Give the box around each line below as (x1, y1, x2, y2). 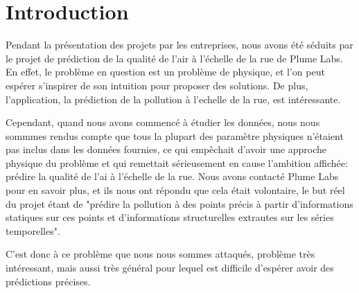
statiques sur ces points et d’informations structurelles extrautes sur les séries (6, 210, 334, 224)
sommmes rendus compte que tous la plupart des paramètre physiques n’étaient (6, 128, 344, 143)
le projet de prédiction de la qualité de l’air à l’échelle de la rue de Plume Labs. (6, 51, 343, 65)
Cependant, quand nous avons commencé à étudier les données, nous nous (6, 115, 320, 130)
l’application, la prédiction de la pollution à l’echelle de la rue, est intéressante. (6, 91, 341, 106)
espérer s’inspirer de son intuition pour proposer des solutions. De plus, (6, 78, 308, 92)
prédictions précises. (6, 274, 91, 288)
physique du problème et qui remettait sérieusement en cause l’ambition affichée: (6, 155, 348, 170)
